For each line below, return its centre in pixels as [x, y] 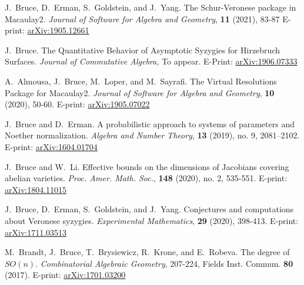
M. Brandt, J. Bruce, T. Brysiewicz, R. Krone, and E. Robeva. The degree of [147, 252]
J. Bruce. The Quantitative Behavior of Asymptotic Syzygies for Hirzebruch [142, 50]
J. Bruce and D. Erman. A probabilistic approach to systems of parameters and [150, 123]
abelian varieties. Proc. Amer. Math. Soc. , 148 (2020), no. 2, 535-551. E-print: [146, 178]
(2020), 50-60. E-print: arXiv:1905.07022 [77, 104]
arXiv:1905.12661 [58, 30]
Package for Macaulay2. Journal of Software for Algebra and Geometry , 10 [140, 92]
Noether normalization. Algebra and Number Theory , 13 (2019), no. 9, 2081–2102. [152, 135]
